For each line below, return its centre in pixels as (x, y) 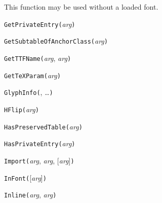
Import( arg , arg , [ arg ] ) (39, 160)
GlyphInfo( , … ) (29, 92)
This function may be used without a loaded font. (81, 7)
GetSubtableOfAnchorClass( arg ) (56, 41)
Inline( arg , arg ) (30, 195)
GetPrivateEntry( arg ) (40, 24)
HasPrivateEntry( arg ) (40, 143)
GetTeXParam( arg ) (32, 75)
